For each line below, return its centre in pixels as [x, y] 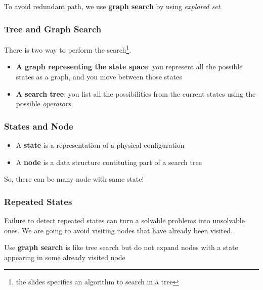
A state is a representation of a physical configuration [100, 145]
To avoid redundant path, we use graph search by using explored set [112, 6]
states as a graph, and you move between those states [99, 77]
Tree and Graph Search [53, 29]
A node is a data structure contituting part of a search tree [109, 162]
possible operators [43, 103]
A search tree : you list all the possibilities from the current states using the [136, 93]
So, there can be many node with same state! [74, 179]
